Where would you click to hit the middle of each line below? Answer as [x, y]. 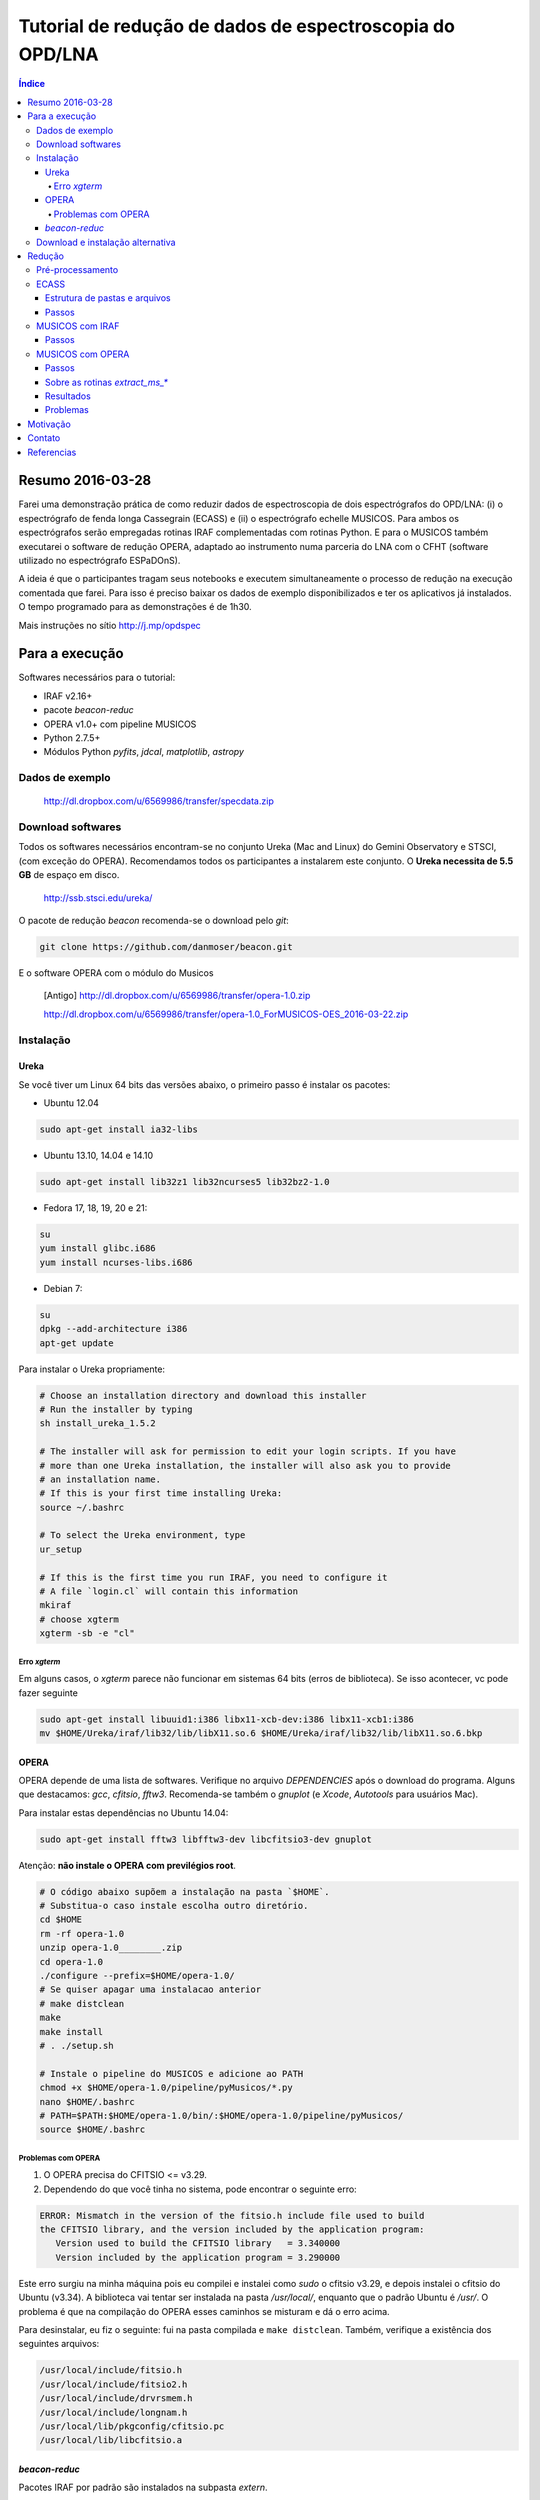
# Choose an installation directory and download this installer [203, 1395]
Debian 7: [63, 1288]
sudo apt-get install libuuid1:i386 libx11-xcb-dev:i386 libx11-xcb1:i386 [227, 1719]
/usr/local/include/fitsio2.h [113, 2384]
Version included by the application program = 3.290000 [198, 2257]
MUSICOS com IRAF [78, 326]
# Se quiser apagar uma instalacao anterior [150, 1989]
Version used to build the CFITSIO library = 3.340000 [198, 2243]
